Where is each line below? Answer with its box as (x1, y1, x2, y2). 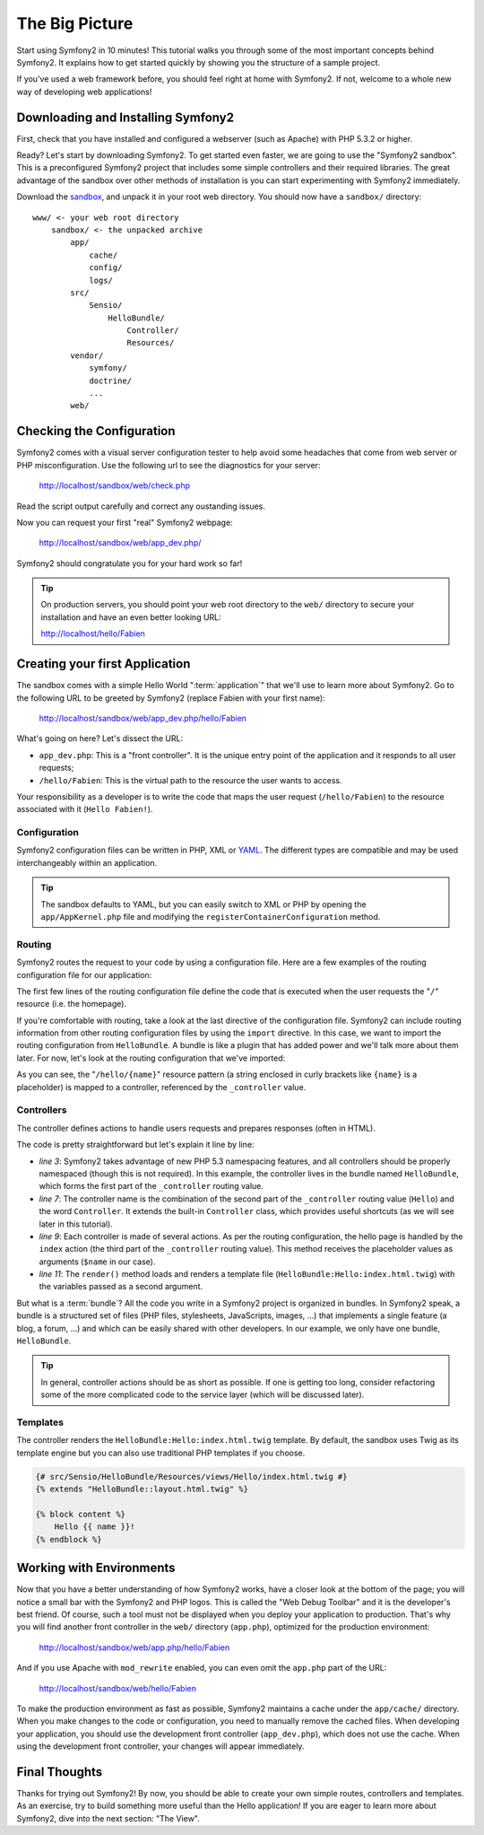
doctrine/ (89, 375, 133, 386)
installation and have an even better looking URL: (40, 611, 221, 623)
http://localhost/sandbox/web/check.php (39, 480, 190, 491)
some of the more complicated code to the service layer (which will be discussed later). (40, 1389, 365, 1400)
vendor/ (70, 350, 104, 361)
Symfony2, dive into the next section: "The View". (16, 1813, 201, 1823)
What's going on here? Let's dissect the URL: (16, 733, 184, 744)
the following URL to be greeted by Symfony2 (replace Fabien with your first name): (16, 692, 326, 703)
